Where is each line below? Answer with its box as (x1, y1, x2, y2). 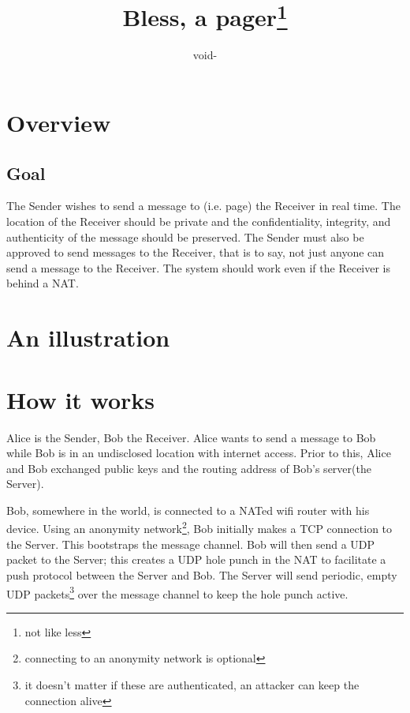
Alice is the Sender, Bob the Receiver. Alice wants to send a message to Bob (6, 429, 376, 445)
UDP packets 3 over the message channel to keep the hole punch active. (6, 583, 348, 602)
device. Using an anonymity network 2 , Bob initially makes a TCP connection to (6, 518, 393, 537)
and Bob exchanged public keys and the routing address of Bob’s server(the (6, 460, 371, 476)
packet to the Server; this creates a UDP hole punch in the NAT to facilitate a (6, 551, 386, 568)
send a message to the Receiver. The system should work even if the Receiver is (6, 259, 391, 276)
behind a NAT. (6, 275, 79, 291)
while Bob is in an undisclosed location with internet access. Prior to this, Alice (6, 445, 391, 461)
